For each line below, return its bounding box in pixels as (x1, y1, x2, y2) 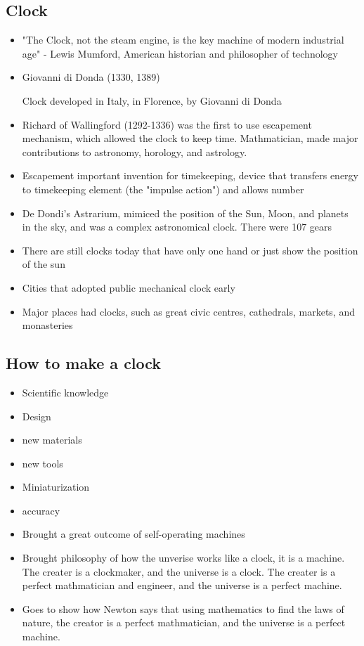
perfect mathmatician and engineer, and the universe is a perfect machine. (22, 578, 342, 593)
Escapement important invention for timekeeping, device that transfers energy (22, 168, 358, 183)
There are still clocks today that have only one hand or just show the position (22, 243, 358, 257)
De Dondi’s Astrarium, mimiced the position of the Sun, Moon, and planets (22, 205, 349, 220)
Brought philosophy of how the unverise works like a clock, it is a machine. (22, 550, 345, 565)
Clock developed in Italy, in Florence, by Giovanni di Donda (22, 93, 282, 108)
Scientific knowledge (22, 385, 109, 399)
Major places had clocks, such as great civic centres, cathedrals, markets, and (22, 304, 355, 318)
